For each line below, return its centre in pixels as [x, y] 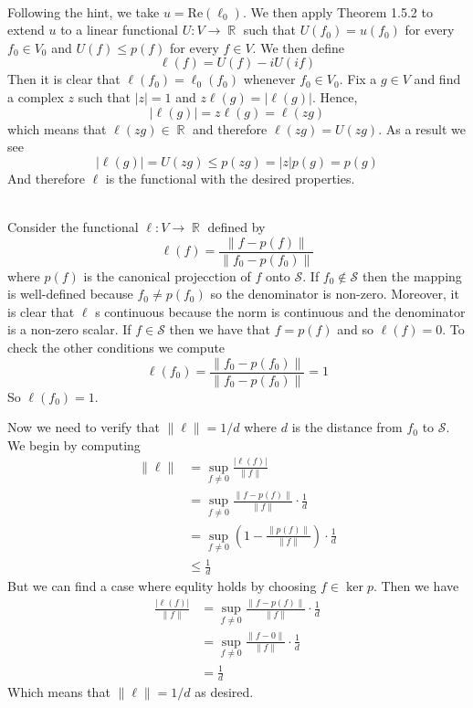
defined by [236, 226]
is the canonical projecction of [167, 275]
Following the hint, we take [84, 11]
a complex [36, 96]
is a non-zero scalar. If [69, 329]
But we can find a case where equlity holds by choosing [162, 586]
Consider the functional [73, 226]
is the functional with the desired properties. [230, 178]
